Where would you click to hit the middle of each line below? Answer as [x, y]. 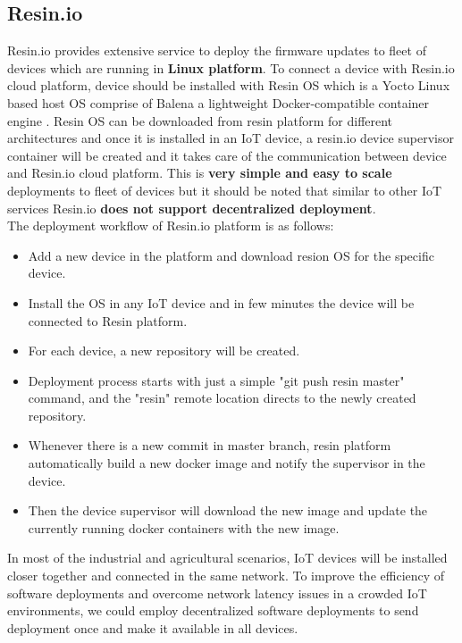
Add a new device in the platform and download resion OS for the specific [231, 255]
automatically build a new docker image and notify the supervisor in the [227, 463]
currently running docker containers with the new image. [184, 527]
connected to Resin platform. [108, 320]
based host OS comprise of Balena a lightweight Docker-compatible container [218, 102]
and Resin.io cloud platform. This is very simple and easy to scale [200, 173]
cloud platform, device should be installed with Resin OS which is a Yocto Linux [229, 85]
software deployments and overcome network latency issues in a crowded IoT [217, 593]
